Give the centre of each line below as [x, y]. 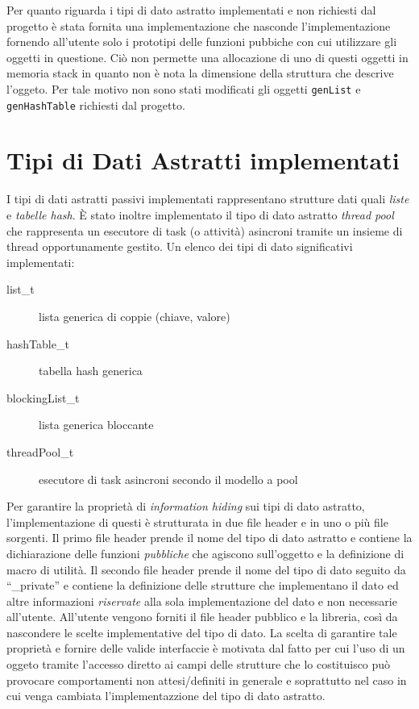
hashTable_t [38, 343]
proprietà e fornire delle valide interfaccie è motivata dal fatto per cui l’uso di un [206, 648]
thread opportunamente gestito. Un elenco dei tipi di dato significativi [180, 246]
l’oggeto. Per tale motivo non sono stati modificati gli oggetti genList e [184, 88]
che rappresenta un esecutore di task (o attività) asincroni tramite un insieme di [205, 230]
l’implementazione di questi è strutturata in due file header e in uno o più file [197, 521]
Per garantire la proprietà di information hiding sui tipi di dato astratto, [186, 506]
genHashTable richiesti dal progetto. [96, 104]
